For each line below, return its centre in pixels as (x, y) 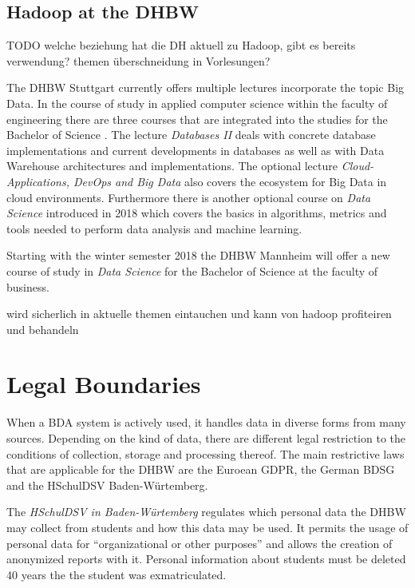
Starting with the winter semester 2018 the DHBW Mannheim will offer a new (198, 255)
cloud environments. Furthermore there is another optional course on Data (189, 197)
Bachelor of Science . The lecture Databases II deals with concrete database (191, 135)
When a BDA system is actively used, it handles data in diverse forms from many (206, 422)
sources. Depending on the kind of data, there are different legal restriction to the (206, 438)
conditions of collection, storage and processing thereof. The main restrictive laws (206, 453)
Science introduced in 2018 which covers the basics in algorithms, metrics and (197, 213)
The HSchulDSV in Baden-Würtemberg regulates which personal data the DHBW (206, 512)
